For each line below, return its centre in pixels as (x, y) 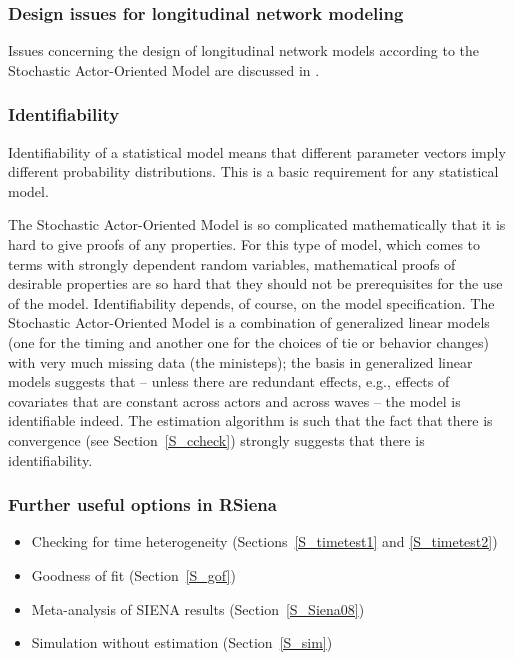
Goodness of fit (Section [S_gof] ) (133, 574)
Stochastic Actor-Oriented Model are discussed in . (164, 69)
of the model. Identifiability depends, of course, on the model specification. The (251, 302)
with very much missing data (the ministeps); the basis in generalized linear (240, 361)
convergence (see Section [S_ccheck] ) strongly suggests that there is (216, 439)
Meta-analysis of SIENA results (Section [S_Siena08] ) (198, 608)
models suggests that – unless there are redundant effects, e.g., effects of (229, 381)
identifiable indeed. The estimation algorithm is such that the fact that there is (250, 420)
